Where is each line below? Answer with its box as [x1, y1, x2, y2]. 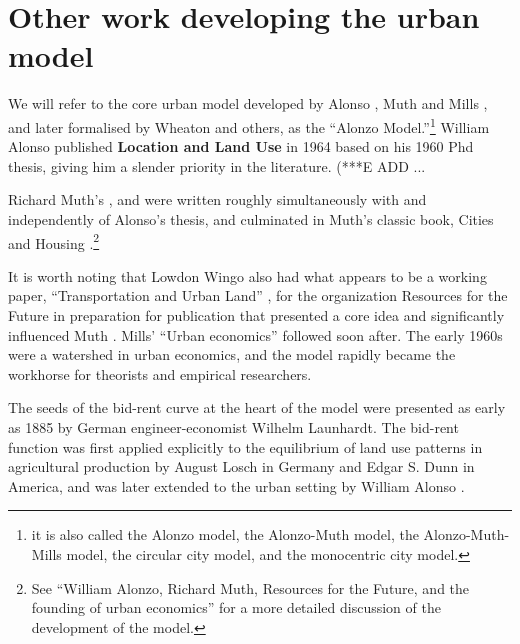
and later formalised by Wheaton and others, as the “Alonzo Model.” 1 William [8, 113, 490, 137]
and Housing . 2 [8, 229, 100, 253]
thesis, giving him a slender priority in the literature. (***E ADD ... [8, 155, 426, 176]
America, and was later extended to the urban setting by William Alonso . [8, 475, 465, 496]
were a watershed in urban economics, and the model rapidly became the [8, 344, 456, 365]
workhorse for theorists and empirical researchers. [8, 363, 312, 384]
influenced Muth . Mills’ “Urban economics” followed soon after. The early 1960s [8, 324, 503, 345]
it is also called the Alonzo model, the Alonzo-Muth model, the [31, 524, 419, 545]
